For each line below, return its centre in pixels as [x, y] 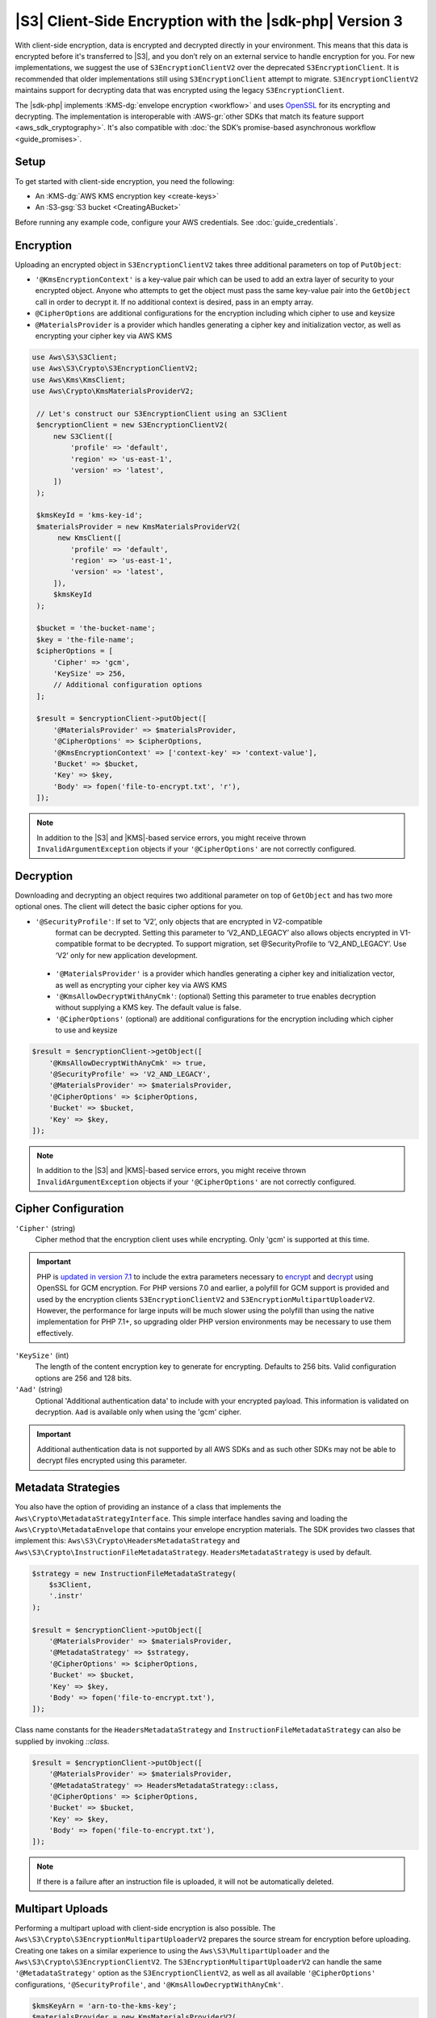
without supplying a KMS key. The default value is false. [148, 1007]
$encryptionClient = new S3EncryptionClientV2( [132, 425]
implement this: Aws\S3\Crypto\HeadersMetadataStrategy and [128, 1541]
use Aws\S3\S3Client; [75, 357]
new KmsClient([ [90, 538]
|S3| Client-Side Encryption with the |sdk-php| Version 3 [209, 21]
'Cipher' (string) [45, 1228]
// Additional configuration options [128, 685]
